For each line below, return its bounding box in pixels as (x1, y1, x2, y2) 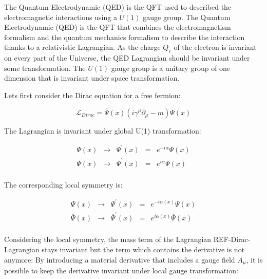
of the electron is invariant (174, 42, 257, 52)
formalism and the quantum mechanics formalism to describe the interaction (4, 31, 245, 42)
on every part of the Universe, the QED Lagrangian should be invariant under (4, 52, 250, 63)
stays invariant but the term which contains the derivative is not (42, 244, 245, 254)
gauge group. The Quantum (143, 11, 231, 22)
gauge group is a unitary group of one (111, 62, 231, 73)
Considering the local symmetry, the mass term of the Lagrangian (4, 234, 212, 245)
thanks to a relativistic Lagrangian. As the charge (4, 42, 161, 52)
